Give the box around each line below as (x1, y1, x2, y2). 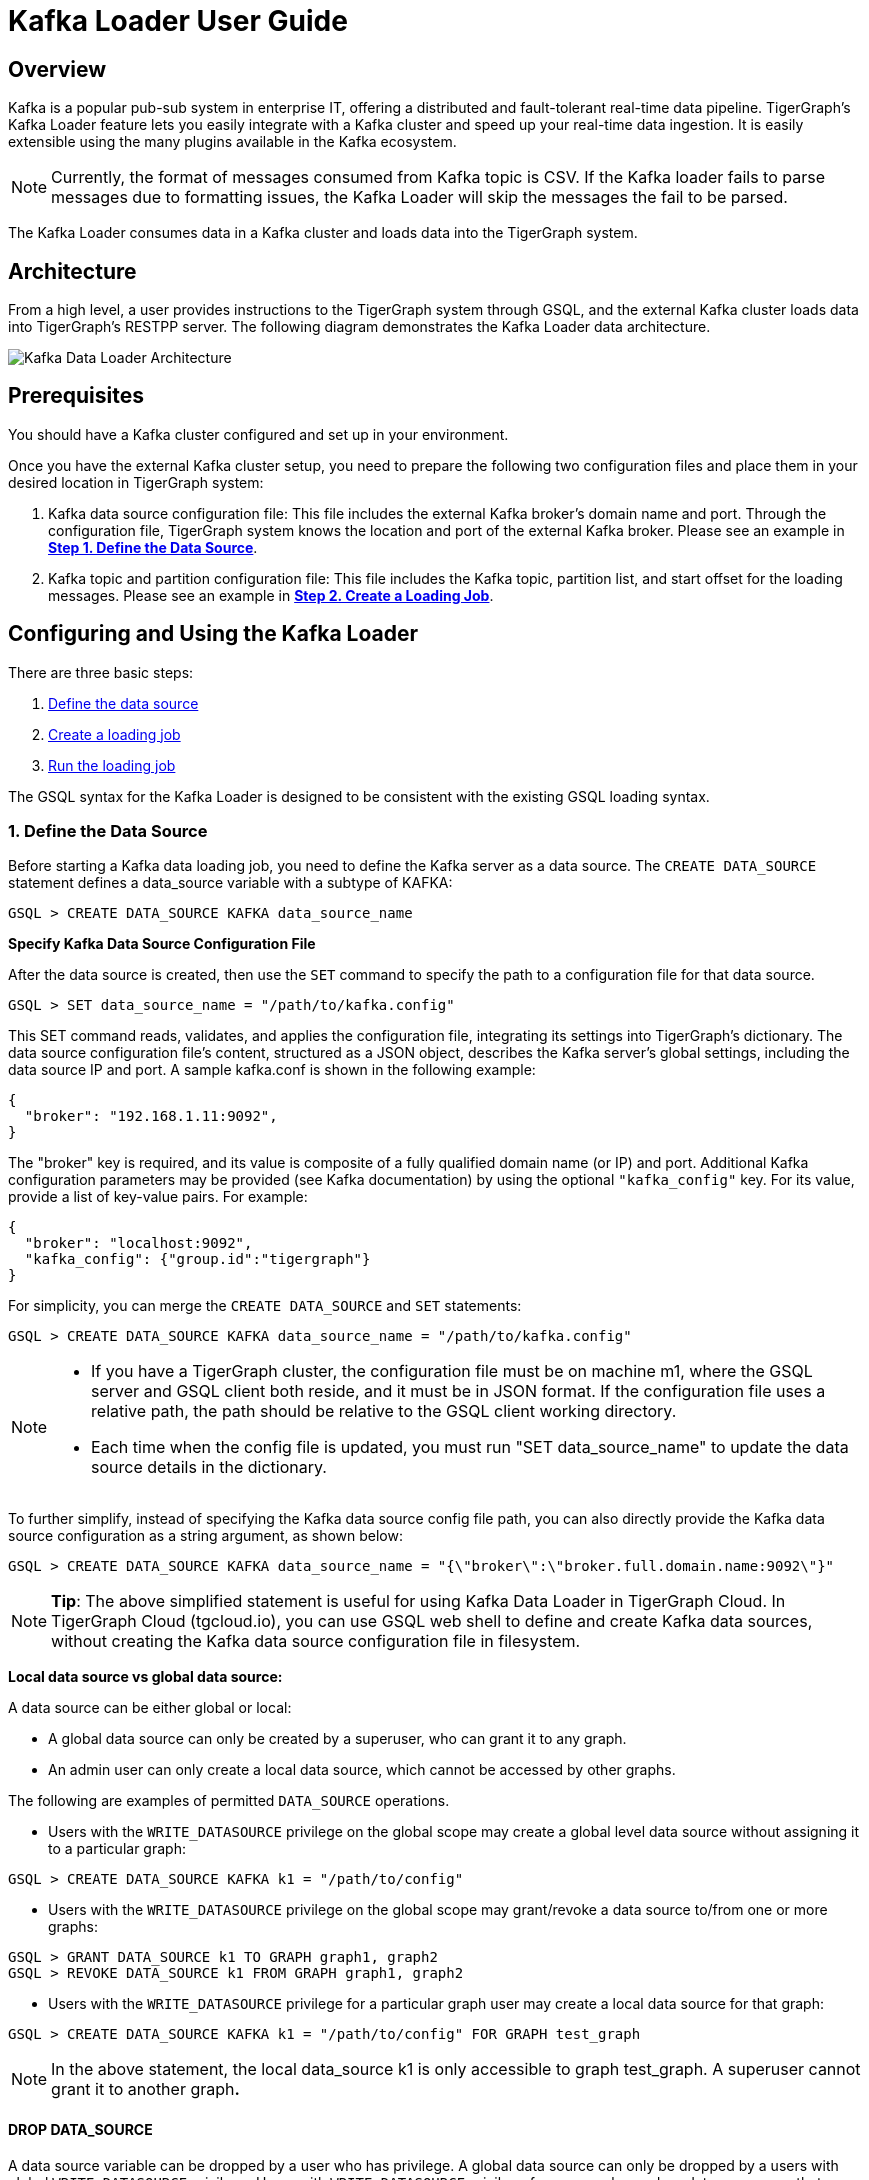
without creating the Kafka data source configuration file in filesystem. (51, 1631, 581, 1652)
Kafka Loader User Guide (8, 4, 348, 38)
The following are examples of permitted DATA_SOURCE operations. (8, 1792, 450, 1810)
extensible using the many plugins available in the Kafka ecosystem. (8, 133, 457, 151)
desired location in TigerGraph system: (8, 473, 264, 491)
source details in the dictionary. (91, 1457, 327, 1478)
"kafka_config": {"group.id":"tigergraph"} (24, 1251, 371, 1268)
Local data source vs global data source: (8, 1668, 283, 1686)
